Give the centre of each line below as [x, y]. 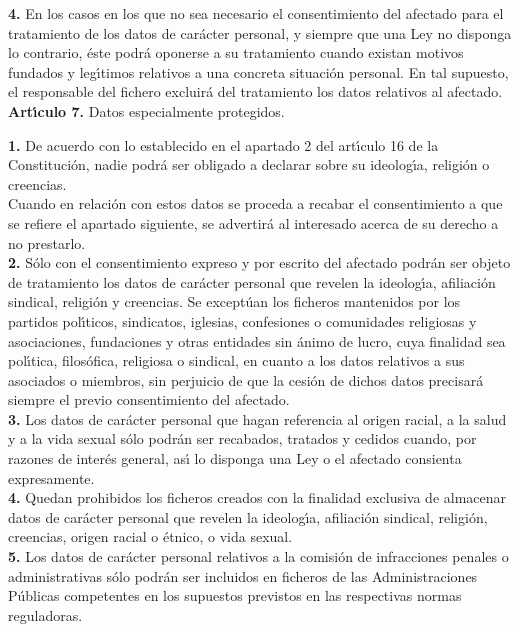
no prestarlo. [47, 242]
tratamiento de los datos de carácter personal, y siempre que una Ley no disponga [260, 32]
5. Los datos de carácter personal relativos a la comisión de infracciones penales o [258, 556]
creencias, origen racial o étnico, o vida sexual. [150, 536]
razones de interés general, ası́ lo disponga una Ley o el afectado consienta [235, 458]
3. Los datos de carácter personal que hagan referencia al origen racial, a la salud [257, 418]
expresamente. [51, 477]
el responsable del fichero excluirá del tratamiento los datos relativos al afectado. [255, 91]
